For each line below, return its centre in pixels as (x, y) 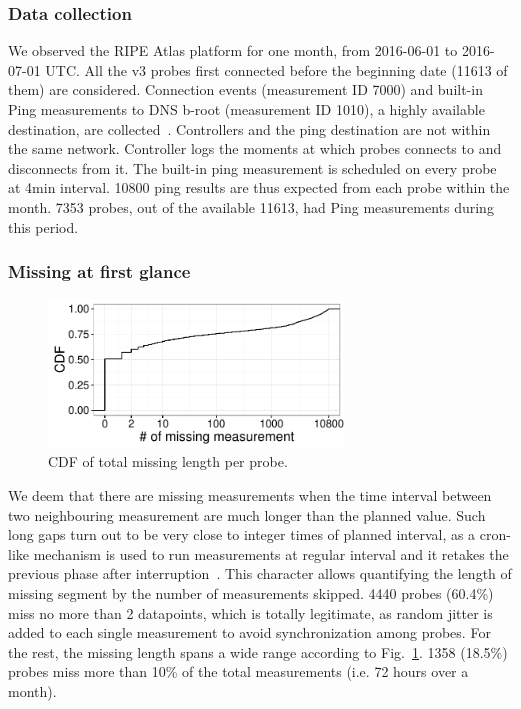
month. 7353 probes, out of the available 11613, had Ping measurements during (251, 206)
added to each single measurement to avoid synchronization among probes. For (249, 632)
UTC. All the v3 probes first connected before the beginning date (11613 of (276, 69)
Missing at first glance (99, 271)
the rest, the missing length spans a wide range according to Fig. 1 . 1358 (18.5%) (258, 651)
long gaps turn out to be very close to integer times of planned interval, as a (242, 534)
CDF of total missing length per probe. (168, 461)
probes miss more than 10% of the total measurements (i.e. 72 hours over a (238, 671)
